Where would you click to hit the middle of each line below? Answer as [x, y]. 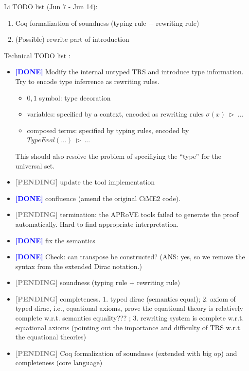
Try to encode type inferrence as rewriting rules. [87, 81]
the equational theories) [51, 337]
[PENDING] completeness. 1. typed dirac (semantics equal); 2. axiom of [125, 298]
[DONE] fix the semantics [55, 240]
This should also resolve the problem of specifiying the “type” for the [118, 156]
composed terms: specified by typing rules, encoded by [108, 130]
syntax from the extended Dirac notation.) [79, 266]
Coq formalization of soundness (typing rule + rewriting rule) [107, 23]
